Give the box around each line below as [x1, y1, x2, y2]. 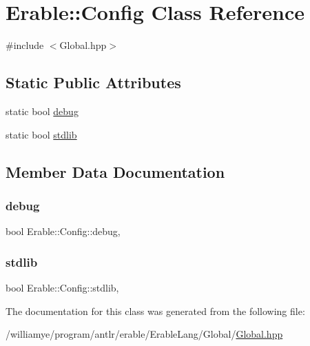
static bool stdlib [6, 127, 77, 141]
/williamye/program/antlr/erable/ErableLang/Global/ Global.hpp [6, 327, 283, 341]
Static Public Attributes [6, 72, 181, 93]
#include [6, 38, 44, 52]
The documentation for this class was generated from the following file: [6, 303, 305, 318]
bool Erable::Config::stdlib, [6, 280, 119, 294]
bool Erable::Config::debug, [6, 224, 121, 238]
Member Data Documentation [6, 161, 225, 182]
